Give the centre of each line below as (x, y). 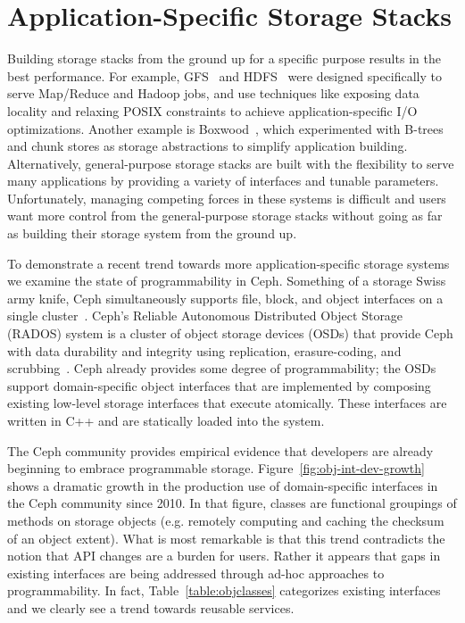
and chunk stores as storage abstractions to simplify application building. (208, 146)
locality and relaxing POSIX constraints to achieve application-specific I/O (212, 110)
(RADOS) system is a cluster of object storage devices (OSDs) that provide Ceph (230, 333)
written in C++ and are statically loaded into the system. (166, 420)
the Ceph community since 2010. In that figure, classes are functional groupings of (232, 503)
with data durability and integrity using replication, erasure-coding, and (204, 350)
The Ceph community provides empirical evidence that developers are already (220, 450)
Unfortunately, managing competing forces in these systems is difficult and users (227, 198)
